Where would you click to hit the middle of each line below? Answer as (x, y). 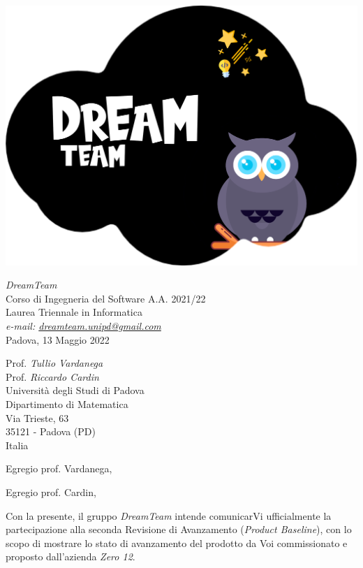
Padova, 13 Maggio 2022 (58, 339)
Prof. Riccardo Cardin (52, 376)
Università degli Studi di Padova (75, 390)
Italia (17, 445)
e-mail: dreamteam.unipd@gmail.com (83, 325)
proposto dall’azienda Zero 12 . (71, 556)
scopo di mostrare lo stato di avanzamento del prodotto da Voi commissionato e (177, 542)
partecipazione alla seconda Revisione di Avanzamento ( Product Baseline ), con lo (179, 529)
